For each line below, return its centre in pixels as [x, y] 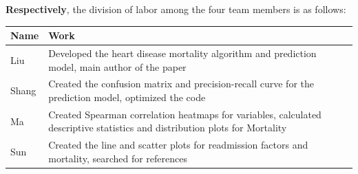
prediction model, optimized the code [127, 97]
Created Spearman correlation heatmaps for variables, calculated [185, 114]
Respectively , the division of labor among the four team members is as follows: [176, 9]
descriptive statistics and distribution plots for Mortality [168, 128]
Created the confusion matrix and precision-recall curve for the [181, 84]
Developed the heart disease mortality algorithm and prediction [182, 53]
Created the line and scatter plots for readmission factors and [178, 145]
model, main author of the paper [117, 66]
